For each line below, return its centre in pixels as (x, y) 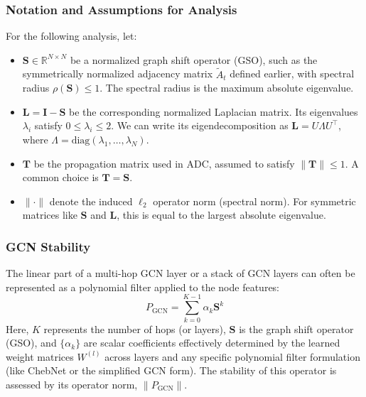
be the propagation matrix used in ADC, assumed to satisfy (164, 163)
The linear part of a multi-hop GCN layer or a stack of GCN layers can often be (181, 273)
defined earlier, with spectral (292, 74)
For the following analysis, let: (71, 36)
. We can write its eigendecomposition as (200, 125)
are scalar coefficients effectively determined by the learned (212, 343)
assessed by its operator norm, (72, 384)
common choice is (60, 177)
